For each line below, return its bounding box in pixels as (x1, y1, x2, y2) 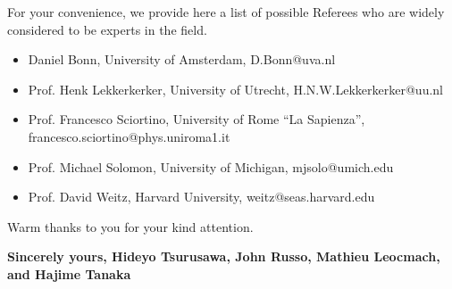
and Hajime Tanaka (7, 264, 131, 283)
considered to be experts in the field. (7, 20, 207, 38)
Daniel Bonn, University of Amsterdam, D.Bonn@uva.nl (28, 50, 336, 69)
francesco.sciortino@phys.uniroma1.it (28, 127, 230, 145)
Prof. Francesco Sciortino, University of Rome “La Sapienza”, (28, 110, 365, 128)
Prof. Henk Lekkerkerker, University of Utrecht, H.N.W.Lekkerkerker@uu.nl (28, 79, 444, 98)
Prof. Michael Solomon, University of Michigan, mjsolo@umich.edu (28, 157, 394, 176)
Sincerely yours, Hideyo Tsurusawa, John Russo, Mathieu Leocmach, (7, 247, 440, 266)
